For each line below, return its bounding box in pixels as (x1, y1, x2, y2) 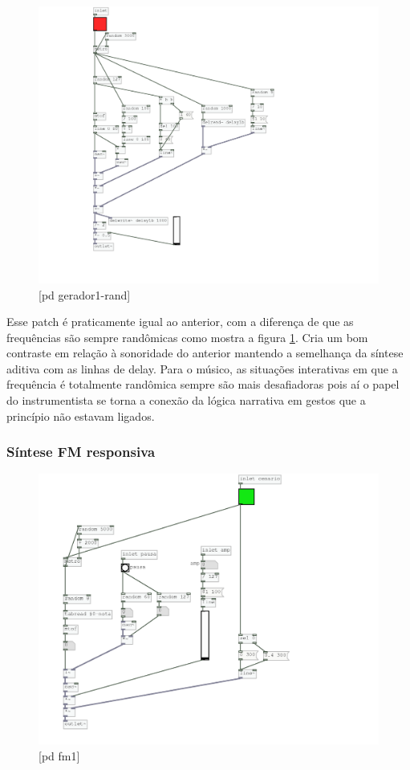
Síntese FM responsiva (6, 442, 156, 462)
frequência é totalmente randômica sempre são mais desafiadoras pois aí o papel (6, 376, 400, 393)
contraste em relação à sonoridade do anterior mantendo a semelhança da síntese (6, 344, 404, 361)
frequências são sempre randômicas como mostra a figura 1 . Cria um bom (6, 328, 368, 345)
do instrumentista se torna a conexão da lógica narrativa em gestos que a (6, 392, 366, 409)
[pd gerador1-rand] (39, 286, 131, 303)
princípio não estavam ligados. (6, 407, 155, 424)
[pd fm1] (39, 747, 80, 764)
